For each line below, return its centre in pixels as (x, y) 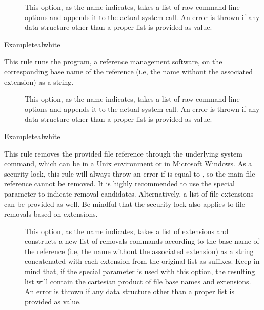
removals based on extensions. (51, 214)
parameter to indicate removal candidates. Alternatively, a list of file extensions (129, 193)
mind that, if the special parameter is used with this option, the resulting (140, 271)
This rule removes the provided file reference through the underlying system (123, 153)
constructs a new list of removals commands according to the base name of (142, 241)
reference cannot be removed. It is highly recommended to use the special (119, 183)
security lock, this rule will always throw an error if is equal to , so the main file (130, 173)
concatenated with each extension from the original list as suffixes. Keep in (142, 261)
